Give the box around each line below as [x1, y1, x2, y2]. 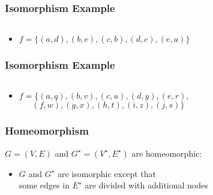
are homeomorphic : [131, 147, 202, 159]
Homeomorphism [5, 123, 89, 138]
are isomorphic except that [58, 167, 156, 179]
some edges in [19, 179, 70, 191]
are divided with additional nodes [85, 179, 208, 191]
